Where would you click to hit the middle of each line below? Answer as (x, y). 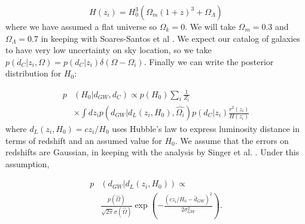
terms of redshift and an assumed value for (84, 140)
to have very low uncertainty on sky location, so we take (109, 50)
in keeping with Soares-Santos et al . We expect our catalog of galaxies (170, 38)
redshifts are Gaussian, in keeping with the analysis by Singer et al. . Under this (152, 152)
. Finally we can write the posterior (209, 61)
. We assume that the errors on (232, 140)
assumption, (28, 163)
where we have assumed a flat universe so (81, 26)
